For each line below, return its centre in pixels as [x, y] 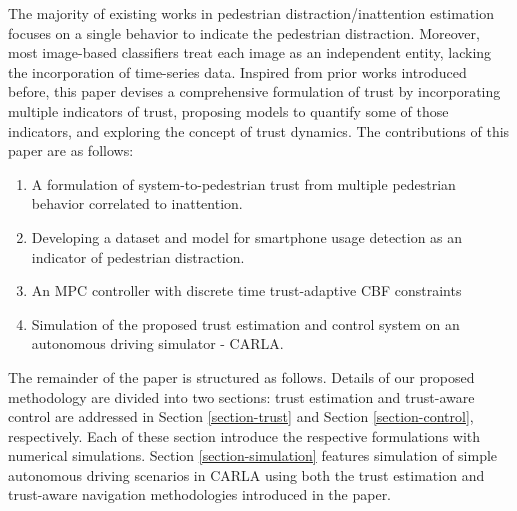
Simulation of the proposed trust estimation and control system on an [245, 323]
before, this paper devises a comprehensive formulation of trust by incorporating [254, 91]
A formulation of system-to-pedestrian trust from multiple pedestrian [243, 183]
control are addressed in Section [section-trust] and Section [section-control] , [241, 416]
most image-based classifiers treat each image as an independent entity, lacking [250, 52]
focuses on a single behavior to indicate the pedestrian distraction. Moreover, [244, 32]
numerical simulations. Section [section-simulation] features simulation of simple [253, 455]
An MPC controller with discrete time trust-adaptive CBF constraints [246, 290]
